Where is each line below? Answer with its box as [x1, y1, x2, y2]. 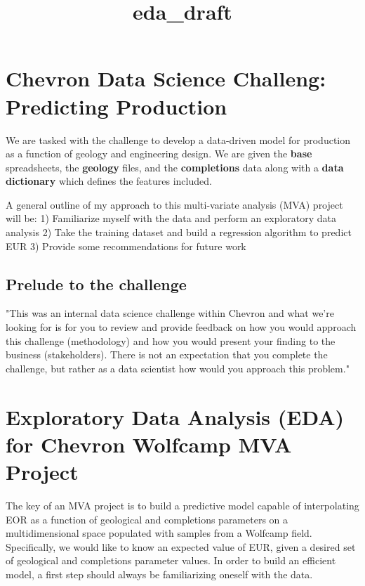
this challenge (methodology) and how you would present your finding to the [6, 333, 336, 348]
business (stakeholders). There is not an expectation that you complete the [6, 347, 328, 362]
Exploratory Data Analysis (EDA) [6, 402, 345, 431]
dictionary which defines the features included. [6, 174, 212, 188]
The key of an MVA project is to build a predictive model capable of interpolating [6, 497, 359, 512]
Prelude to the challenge [6, 273, 187, 294]
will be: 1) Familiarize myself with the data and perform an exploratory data [6, 211, 337, 226]
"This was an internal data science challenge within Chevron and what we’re [6, 306, 334, 320]
